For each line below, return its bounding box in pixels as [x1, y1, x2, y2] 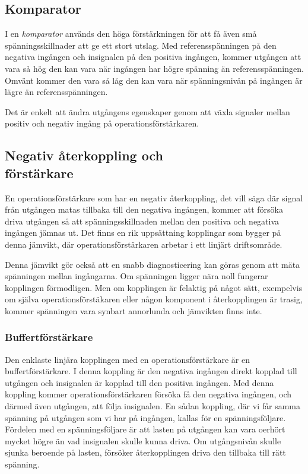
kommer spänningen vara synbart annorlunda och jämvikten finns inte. [5, 304, 262, 317]
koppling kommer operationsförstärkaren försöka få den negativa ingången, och [5, 388, 292, 400]
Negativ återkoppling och [5, 146, 163, 165]
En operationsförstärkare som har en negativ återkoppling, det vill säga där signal [5, 191, 303, 204]
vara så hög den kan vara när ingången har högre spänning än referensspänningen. [5, 62, 304, 74]
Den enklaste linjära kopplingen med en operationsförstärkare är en [5, 353, 250, 365]
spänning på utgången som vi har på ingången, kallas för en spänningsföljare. [5, 411, 286, 424]
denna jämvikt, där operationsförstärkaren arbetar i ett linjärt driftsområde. [5, 238, 282, 250]
